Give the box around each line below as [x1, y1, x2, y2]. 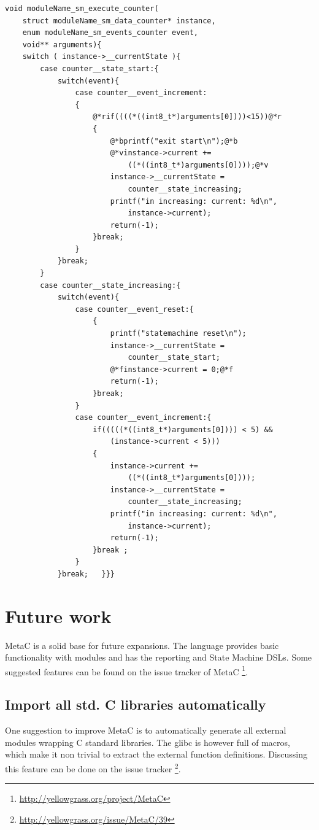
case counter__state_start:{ [40, 64, 159, 73]
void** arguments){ [22, 40, 102, 49]
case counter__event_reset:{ [75, 304, 194, 314]
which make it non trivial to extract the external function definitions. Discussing [5, 748, 307, 761]
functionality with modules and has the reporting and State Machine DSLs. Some [5, 651, 312, 664]
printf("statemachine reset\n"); [110, 329, 247, 338]
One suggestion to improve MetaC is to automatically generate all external [5, 724, 286, 737]
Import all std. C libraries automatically [5, 695, 266, 714]
